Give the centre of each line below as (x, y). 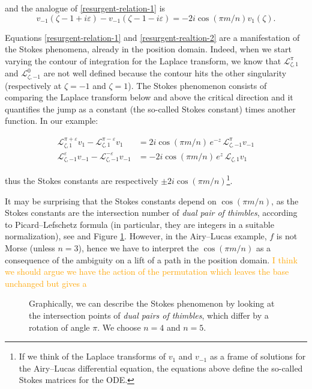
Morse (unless (30, 247)
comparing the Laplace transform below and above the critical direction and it (149, 97)
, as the (285, 201)
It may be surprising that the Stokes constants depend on (111, 201)
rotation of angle (59, 327)
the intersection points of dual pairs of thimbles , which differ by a (149, 315)
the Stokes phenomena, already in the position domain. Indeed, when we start (148, 49)
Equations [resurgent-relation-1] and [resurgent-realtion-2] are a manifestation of (152, 37)
